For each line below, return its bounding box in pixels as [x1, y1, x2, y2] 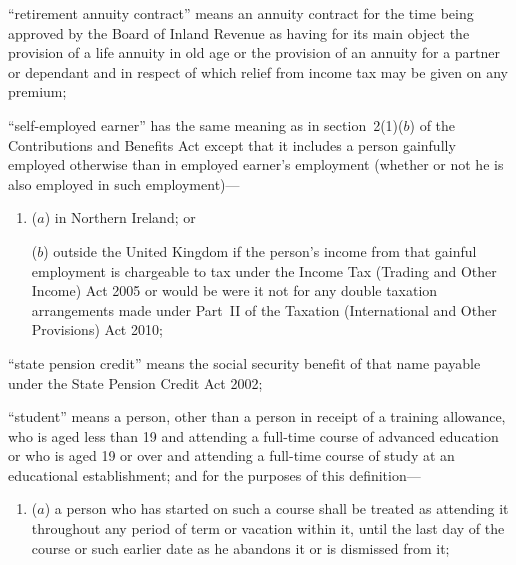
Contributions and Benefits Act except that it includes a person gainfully [8, 134, 456, 155]
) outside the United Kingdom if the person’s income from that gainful [43, 240, 477, 261]
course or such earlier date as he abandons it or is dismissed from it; [31, 537, 450, 558]
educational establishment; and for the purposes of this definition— [8, 464, 421, 485]
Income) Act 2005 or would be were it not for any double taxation [31, 280, 438, 301]
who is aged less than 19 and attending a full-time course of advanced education [8, 425, 499, 446]
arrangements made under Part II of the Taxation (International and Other [31, 299, 497, 320]
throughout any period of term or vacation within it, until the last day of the [31, 518, 505, 539]
